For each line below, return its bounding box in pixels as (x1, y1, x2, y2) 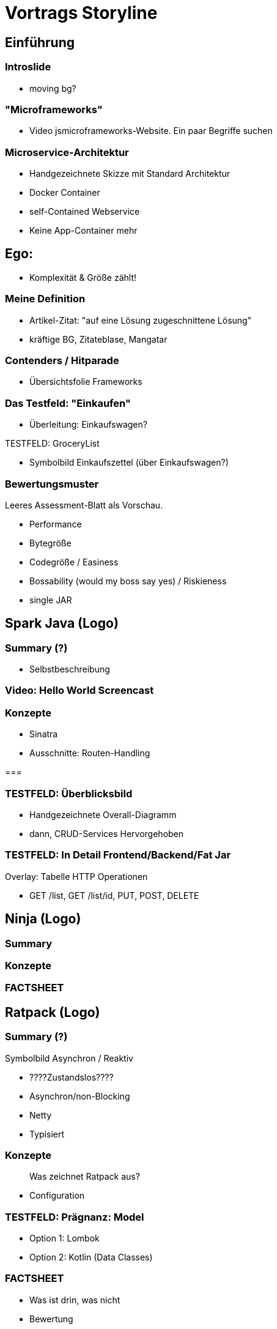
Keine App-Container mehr (29, 225, 138, 236)
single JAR (29, 594, 72, 605)
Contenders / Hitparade (5, 354, 119, 367)
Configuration (29, 1190, 85, 1201)
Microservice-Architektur (5, 146, 129, 158)
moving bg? (29, 83, 76, 94)
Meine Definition (5, 292, 86, 305)
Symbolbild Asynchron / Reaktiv (5, 1052, 133, 1063)
